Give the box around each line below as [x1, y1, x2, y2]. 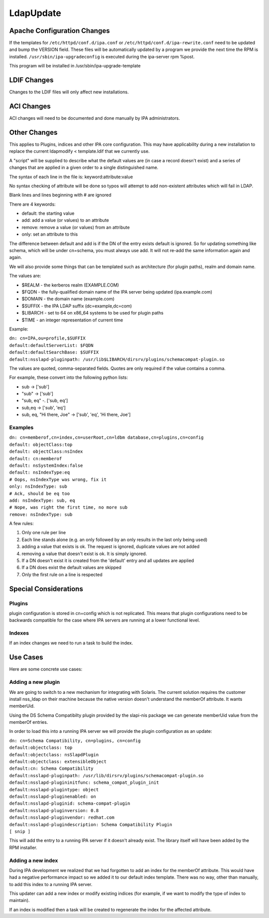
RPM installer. [9, 844, 37, 851]
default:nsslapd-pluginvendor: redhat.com [9, 815, 115, 821]
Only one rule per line [21, 530, 66, 536]
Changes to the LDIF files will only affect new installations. [9, 89, 129, 95]
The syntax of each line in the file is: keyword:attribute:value [9, 174, 133, 180]
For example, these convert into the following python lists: [9, 374, 128, 380]
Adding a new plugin [9, 679, 60, 686]
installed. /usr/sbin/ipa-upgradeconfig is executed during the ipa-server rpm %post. [9, 53, 195, 59]
